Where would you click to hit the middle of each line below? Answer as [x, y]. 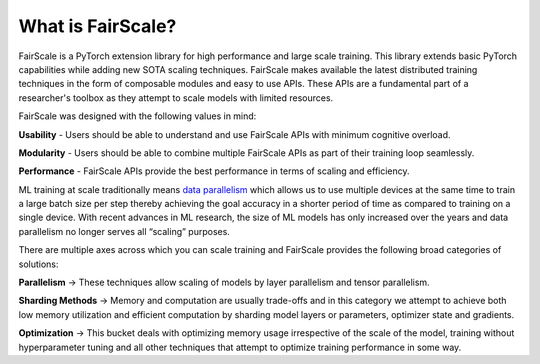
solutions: [38, 264]
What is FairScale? [97, 26]
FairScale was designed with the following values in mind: [137, 116]
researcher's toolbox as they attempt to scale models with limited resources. [176, 97]
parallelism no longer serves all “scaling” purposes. [124, 231]
